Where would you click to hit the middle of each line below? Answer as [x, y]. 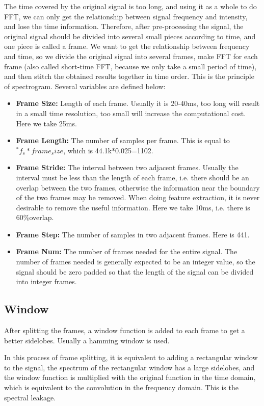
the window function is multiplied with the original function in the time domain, [130, 377]
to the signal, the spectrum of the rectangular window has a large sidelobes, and [129, 367]
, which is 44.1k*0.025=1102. [108, 150]
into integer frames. [46, 281]
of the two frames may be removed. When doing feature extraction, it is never [138, 197]
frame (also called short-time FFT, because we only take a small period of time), [130, 66]
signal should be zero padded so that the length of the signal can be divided [135, 271]
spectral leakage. [30, 397]
